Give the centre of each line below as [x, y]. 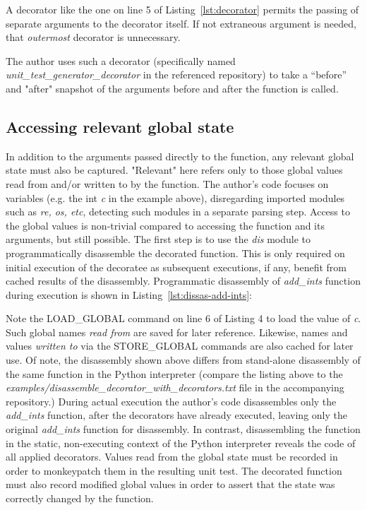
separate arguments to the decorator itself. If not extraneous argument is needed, [181, 23]
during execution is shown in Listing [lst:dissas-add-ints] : [129, 294]
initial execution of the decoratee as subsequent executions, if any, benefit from [176, 267]
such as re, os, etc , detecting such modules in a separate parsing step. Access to [178, 212]
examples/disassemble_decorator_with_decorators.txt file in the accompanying [175, 387]
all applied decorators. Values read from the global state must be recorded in [172, 457]
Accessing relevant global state [120, 126]
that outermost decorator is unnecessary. [93, 37]
